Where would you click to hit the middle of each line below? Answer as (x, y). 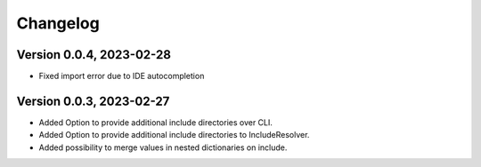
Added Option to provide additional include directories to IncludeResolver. (174, 135)
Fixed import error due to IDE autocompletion (122, 76)
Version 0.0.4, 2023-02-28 (94, 55)
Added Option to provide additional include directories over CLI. (156, 122)
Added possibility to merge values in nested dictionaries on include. (163, 147)
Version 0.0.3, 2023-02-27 (93, 101)
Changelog (58, 23)
